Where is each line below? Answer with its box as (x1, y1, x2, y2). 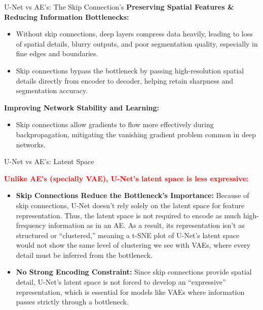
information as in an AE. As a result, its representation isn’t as (48, 220, 245, 230)
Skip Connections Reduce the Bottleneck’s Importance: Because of (16, 190, 249, 201)
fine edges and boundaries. (16, 48, 98, 59)
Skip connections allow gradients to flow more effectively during (16, 119, 214, 130)
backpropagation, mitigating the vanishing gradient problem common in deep (16, 129, 256, 139)
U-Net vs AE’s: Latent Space (4, 156, 94, 167)
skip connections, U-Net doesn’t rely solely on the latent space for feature (16, 200, 245, 210)
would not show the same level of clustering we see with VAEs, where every (16, 240, 251, 250)
